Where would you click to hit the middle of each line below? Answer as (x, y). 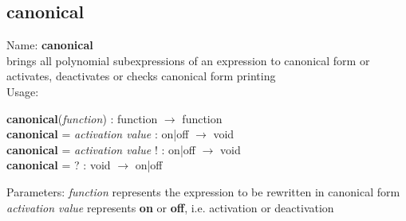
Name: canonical (50, 45)
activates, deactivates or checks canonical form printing (141, 76)
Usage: (23, 91)
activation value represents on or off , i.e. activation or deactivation (170, 207)
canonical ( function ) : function (82, 118)
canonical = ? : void (59, 165)
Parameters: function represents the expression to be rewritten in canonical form (203, 191)
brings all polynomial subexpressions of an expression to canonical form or (188, 60)
